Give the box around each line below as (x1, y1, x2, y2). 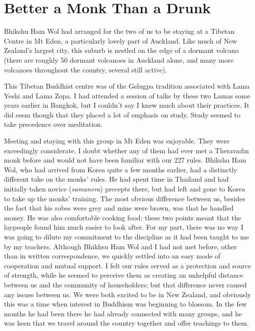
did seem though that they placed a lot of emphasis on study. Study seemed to (4, 109, 241, 119)
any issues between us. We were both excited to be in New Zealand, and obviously (4, 289, 251, 299)
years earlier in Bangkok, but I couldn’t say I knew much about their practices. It (4, 100, 250, 110)
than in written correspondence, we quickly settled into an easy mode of (4, 251, 221, 261)
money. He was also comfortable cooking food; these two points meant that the (4, 212, 241, 222)
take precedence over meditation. (4, 119, 103, 129)
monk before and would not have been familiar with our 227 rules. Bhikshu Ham (4, 155, 247, 165)
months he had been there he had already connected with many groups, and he (4, 308, 242, 318)
